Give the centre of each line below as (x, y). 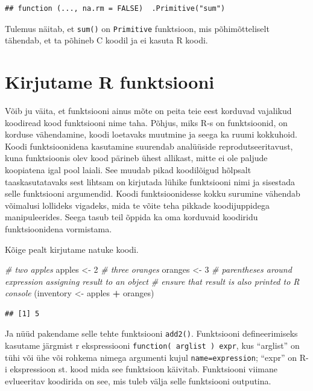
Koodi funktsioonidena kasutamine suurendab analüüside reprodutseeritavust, (149, 146)
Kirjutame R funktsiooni (110, 82)
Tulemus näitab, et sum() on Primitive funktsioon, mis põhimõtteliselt (137, 28)
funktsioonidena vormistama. (58, 228)
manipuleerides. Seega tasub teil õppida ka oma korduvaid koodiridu (131, 217)
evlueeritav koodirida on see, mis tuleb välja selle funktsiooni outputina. (138, 381)
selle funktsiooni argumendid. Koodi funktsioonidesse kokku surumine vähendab (153, 193)
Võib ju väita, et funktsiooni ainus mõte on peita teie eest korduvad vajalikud (148, 110)
